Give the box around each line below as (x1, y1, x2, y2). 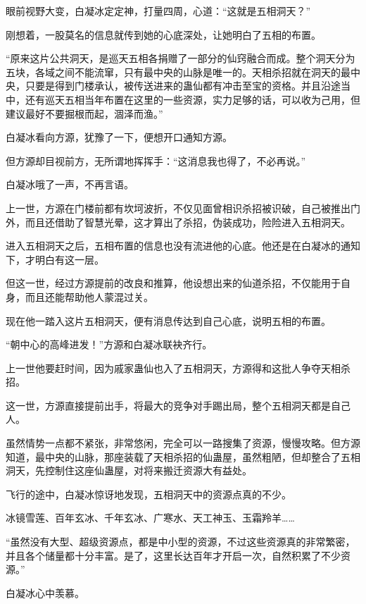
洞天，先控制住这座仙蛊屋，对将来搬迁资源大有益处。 (6, 463, 252, 478)
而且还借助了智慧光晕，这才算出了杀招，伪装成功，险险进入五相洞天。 (25, 214, 351, 229)
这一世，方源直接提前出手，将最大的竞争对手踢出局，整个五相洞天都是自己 (6, 397, 351, 412)
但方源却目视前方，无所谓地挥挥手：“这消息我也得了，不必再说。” (6, 153, 306, 168)
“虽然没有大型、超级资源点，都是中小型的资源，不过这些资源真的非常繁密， (6, 534, 355, 549)
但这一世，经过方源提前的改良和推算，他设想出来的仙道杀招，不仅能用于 (6, 276, 341, 290)
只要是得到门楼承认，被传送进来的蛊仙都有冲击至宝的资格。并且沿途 (25, 78, 341, 93)
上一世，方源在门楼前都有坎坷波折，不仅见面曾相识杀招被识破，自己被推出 (6, 200, 351, 215)
